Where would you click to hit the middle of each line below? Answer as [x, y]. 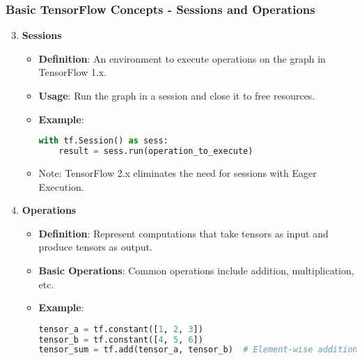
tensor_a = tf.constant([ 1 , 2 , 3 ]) [121, 329]
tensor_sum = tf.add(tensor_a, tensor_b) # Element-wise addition [198, 350]
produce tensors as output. [95, 247]
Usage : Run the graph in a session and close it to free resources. [177, 95]
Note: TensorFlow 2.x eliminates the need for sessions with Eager [178, 172]
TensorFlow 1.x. [73, 72]
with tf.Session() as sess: [103, 141]
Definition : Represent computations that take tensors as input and [183, 233]
